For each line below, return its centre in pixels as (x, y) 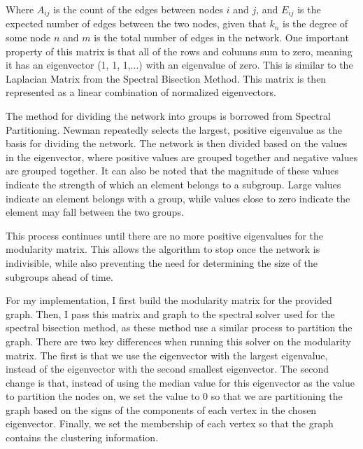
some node (28, 37)
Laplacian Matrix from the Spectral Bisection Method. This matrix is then (166, 78)
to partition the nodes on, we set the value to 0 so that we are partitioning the (174, 396)
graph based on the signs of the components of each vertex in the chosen (161, 409)
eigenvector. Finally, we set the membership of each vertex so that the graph (170, 423)
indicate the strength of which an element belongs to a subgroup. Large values (173, 184)
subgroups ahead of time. (59, 276)
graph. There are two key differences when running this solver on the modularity (179, 341)
